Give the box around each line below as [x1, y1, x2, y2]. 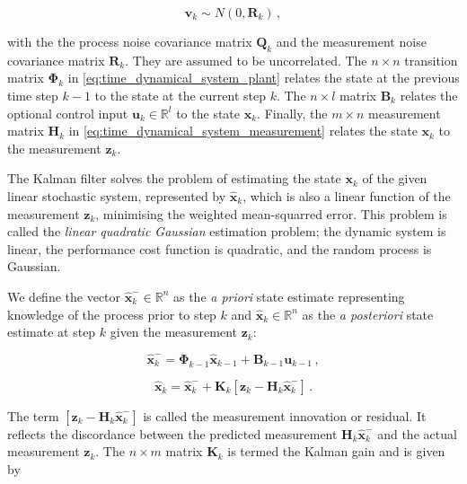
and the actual [377, 424, 457, 443]
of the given [362, 169, 427, 188]
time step [7, 85, 58, 104]
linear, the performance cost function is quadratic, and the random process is [7, 239, 432, 258]
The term [7, 406, 59, 425]
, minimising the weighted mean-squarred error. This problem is [95, 204, 447, 223]
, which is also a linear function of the [242, 186, 451, 205]
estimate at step [7, 322, 96, 341]
